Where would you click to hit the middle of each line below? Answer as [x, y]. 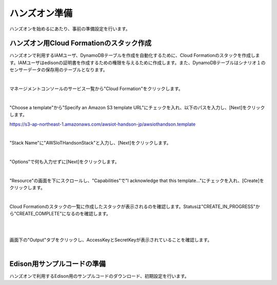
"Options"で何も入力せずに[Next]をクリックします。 [65, 162]
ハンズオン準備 [41, 13]
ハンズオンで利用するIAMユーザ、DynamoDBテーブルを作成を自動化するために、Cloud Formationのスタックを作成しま [135, 55]
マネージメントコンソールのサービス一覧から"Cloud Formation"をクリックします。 [96, 89]
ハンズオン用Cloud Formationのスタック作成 [80, 43]
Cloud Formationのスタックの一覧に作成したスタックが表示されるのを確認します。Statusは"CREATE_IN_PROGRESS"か [135, 207]
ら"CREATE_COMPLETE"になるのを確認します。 [60, 214]
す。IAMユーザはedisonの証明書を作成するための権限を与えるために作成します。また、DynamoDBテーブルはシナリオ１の [137, 63]
